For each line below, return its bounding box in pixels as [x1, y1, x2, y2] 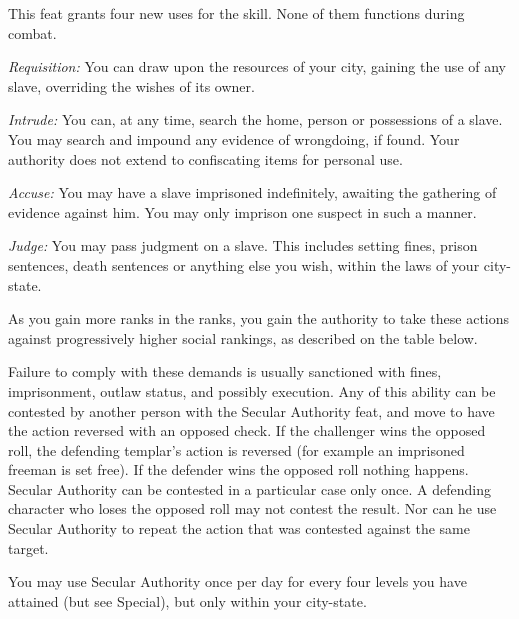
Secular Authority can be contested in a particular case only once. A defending [8, 478, 491, 499]
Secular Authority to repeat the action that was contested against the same [8, 518, 470, 539]
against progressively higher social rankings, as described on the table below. [8, 327, 478, 348]
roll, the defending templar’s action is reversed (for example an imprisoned [8, 439, 465, 460]
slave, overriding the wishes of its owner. [8, 75, 255, 96]
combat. [8, 22, 57, 43]
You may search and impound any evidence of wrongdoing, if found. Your [8, 128, 460, 149]
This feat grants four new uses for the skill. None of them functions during [8, 3, 465, 23]
